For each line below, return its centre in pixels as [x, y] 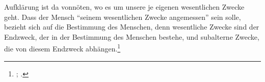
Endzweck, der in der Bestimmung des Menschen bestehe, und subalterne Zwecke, [132, 36]
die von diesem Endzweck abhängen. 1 [62, 48]
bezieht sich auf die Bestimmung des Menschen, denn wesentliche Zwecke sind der [132, 27]
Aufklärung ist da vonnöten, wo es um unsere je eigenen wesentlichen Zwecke [124, 7]
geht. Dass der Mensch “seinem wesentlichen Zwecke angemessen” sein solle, [123, 17]
